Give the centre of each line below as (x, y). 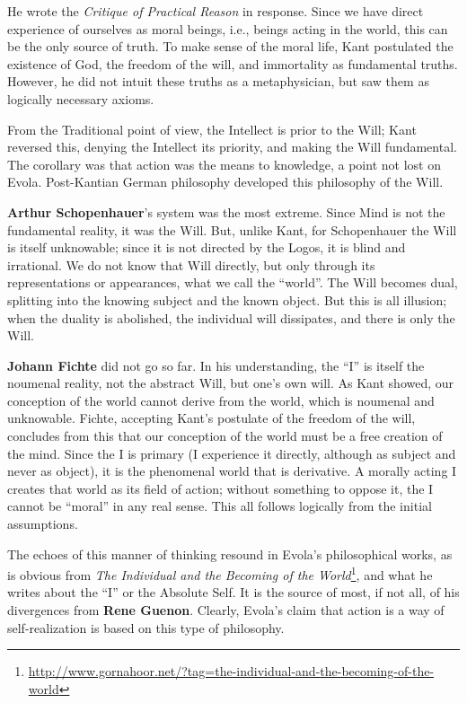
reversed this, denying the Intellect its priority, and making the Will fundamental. (232, 147)
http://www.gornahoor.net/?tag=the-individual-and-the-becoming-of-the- (231, 671)
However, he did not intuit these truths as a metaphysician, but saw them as (218, 81)
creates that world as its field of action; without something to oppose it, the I (220, 488)
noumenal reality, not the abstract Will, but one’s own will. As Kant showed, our (231, 383)
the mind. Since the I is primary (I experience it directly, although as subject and (232, 453)
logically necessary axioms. (81, 98)
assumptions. (43, 524)
